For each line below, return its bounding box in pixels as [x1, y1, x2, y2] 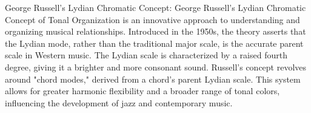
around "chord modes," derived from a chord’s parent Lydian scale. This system [5, 72, 301, 85]
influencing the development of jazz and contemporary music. [5, 96, 233, 109]
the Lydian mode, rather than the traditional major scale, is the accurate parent [5, 36, 304, 49]
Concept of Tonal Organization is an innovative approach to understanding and [5, 13, 300, 26]
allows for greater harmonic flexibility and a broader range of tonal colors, [5, 84, 280, 97]
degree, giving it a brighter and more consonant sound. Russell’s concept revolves [5, 60, 307, 73]
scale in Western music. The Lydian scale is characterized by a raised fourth [5, 49, 287, 61]
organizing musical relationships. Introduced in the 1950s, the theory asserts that [5, 25, 306, 38]
